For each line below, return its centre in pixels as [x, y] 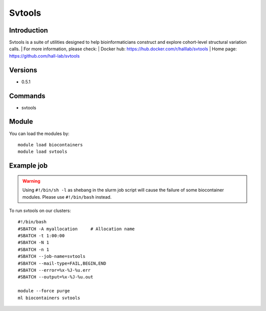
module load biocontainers [50, 145]
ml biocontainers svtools [49, 298]
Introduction [29, 30]
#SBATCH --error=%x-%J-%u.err [54, 270]
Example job [28, 166]
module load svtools [43, 152]
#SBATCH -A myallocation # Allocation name [76, 229]
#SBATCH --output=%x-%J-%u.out [56, 277]
